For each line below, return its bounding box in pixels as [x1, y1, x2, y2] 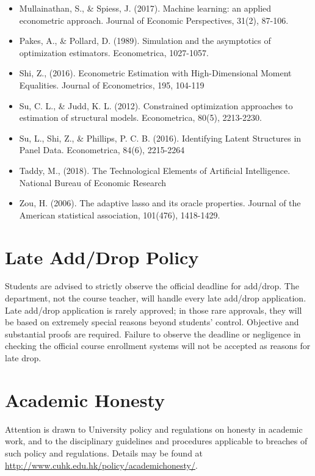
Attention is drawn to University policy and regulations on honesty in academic [5, 422, 303, 435]
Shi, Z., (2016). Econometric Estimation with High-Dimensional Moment [19, 67, 292, 79]
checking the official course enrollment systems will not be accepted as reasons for [5, 339, 311, 352]
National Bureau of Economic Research [19, 176, 167, 189]
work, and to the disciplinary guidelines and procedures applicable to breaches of [5, 435, 308, 447]
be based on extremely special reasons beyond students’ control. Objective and [5, 316, 299, 328]
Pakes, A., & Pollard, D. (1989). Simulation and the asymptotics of [19, 34, 271, 47]
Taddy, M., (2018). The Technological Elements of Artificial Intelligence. [19, 164, 291, 176]
